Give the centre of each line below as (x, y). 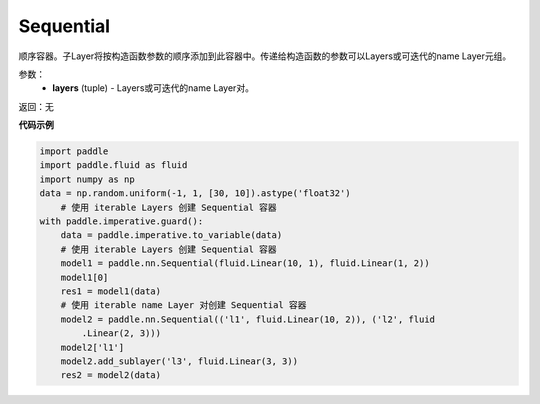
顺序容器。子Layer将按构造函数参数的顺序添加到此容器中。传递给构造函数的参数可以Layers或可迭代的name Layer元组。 (265, 56)
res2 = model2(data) (111, 375)
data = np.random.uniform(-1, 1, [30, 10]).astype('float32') (195, 193)
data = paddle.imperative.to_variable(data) (171, 235)
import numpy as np (87, 179)
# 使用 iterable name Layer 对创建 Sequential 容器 (183, 305)
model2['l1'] (92, 347)
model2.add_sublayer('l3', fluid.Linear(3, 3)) (179, 361)
